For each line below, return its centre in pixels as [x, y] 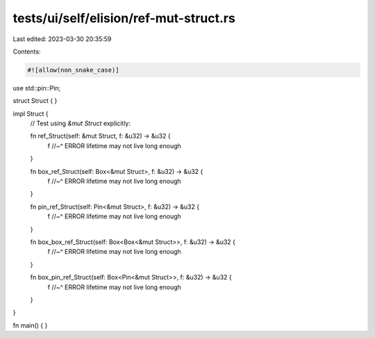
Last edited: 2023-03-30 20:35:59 [62, 39]
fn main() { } [30, 325]
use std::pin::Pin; [37, 88]
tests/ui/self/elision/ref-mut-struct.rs [124, 18]
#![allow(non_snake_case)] [73, 70]
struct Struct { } [35, 101]
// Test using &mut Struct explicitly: [81, 123]
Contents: [27, 51]
